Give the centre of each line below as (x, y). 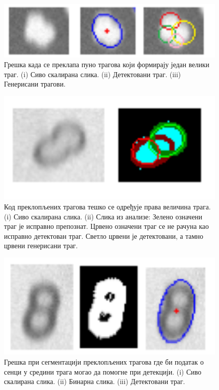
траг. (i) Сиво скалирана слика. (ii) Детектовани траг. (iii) (93, 74)
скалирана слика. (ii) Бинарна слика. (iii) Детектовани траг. (95, 381)
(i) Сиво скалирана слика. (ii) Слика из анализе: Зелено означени (103, 216)
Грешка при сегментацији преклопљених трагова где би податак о (104, 362)
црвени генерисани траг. (41, 245)
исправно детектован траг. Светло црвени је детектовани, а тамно (104, 236)
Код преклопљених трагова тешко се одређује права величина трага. (108, 207)
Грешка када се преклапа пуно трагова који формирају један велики (107, 64)
